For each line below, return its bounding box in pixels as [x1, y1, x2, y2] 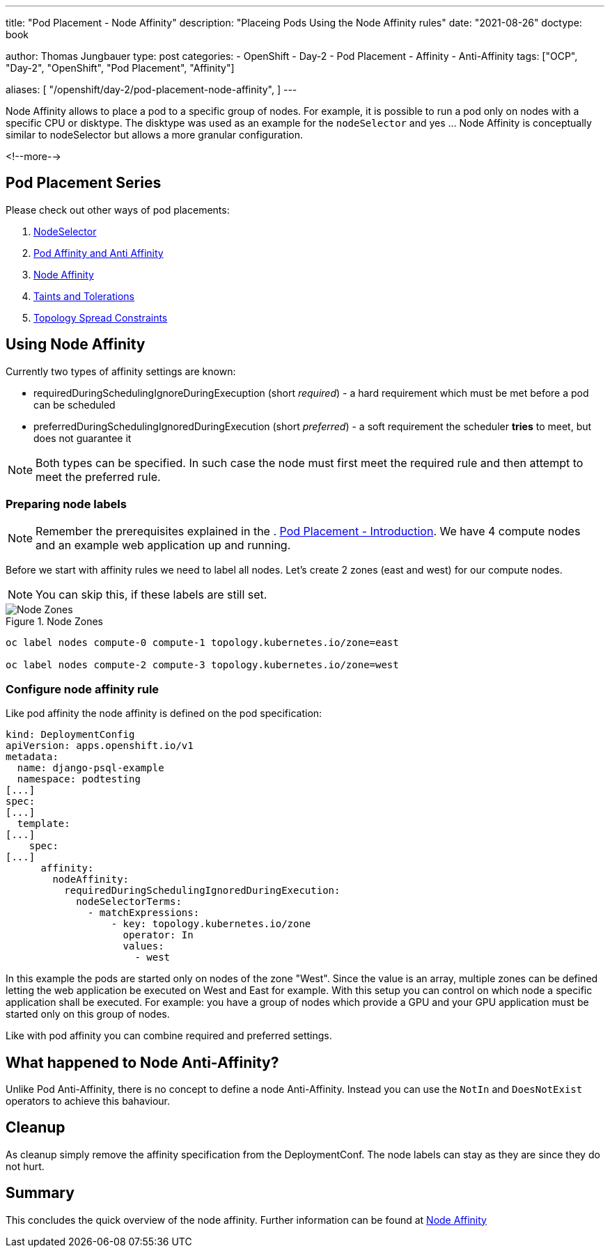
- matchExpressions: [88, 907, 200, 919]
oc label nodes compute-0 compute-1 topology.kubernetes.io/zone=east [6, 637, 399, 649]
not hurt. [6, 1160, 45, 1172]
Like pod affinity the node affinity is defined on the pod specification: [6, 707, 322, 720]
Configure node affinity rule [6, 681, 159, 696]
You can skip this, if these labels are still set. [36, 588, 267, 602]
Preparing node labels [6, 497, 127, 512]
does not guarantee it [33, 432, 132, 444]
